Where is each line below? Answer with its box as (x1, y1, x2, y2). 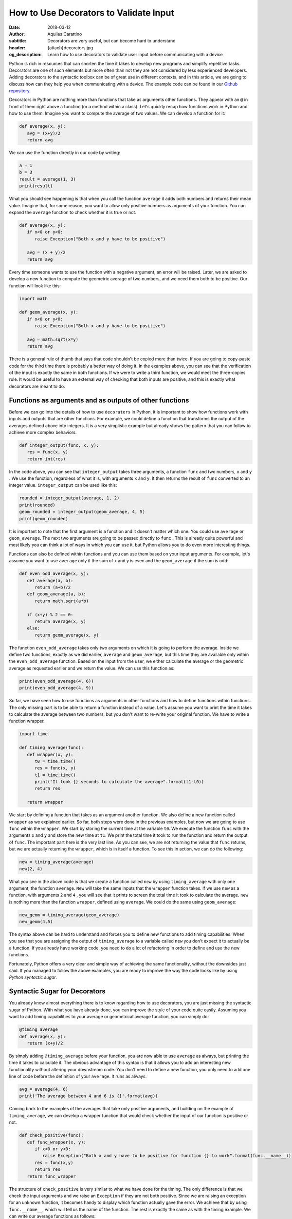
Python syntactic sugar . (9, 974, 57, 980)
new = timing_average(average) (19, 859, 94, 865)
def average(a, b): (27, 578, 73, 583)
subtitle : (9, 38, 27, 44)
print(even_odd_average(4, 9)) (19, 685, 94, 691)
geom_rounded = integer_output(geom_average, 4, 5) (19, 509, 146, 514)
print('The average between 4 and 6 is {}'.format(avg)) (19, 1093, 158, 1099)
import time (19, 731, 48, 737)
